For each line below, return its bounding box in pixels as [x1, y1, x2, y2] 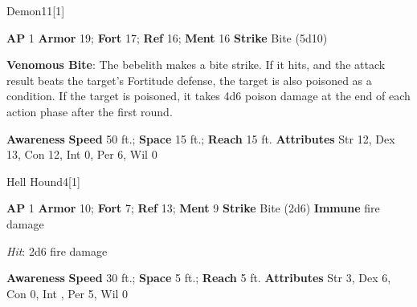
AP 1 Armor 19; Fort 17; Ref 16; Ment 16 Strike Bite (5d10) [6, 29, 328, 46]
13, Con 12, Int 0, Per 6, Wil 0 [6, 146, 157, 163]
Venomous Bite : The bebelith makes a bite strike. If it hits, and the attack [6, 56, 386, 73]
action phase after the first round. [6, 103, 173, 119]
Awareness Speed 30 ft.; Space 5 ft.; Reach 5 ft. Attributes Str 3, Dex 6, [6, 269, 391, 286]
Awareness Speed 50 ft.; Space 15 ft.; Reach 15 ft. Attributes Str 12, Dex [6, 130, 395, 147]
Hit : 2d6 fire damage [6, 242, 108, 259]
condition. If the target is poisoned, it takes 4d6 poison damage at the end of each [6, 87, 411, 104]
